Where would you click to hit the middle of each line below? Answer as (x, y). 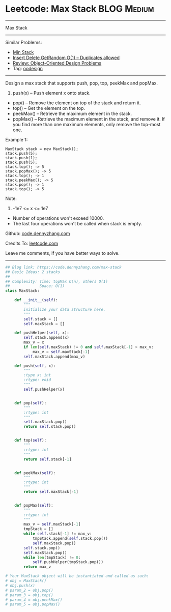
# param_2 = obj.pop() (29, 590)
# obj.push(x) (20, 586)
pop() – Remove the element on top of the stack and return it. (77, 103)
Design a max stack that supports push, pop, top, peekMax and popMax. (81, 83)
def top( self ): (31, 441)
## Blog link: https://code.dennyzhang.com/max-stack (64, 267)
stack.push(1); (21, 158)
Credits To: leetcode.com (32, 243)
